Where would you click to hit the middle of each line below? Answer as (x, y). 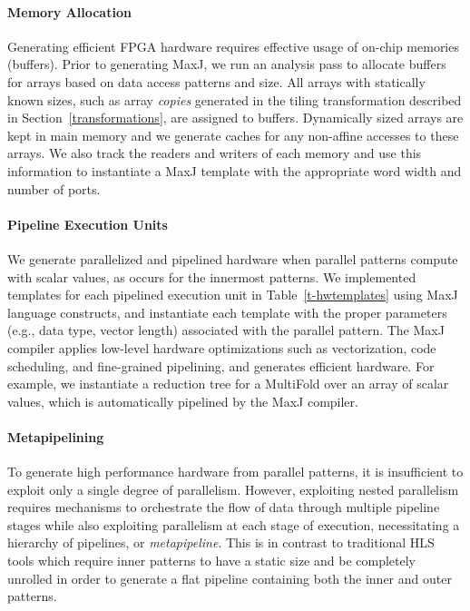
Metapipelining (56, 436)
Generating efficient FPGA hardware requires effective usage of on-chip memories (233, 46)
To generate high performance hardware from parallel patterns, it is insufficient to (235, 472)
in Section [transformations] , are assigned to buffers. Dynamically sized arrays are (235, 118)
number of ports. (54, 188)
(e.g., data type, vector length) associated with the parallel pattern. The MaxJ (226, 330)
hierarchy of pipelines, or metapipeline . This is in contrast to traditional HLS (221, 542)
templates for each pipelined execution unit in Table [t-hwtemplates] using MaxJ (233, 295)
